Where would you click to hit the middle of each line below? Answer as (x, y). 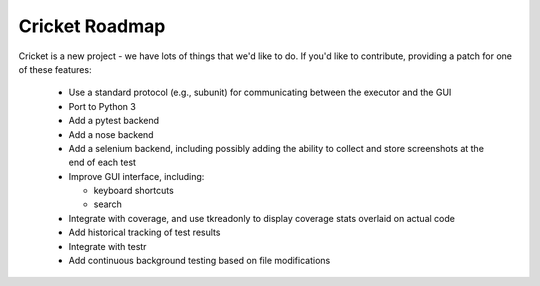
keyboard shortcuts (133, 191)
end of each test (102, 162)
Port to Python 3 (102, 106)
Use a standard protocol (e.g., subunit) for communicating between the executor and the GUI (260, 92)
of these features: (55, 69)
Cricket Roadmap (92, 26)
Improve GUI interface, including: (136, 176)
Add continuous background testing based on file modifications (199, 261)
